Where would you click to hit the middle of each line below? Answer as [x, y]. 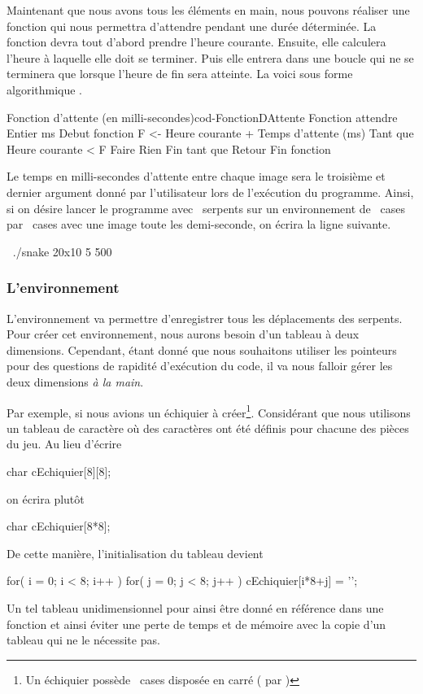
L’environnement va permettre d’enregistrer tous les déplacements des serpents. [205, 318]
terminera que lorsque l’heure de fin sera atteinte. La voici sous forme [180, 74]
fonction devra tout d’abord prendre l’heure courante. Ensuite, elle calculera [196, 42]
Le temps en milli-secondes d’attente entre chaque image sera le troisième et [196, 176]
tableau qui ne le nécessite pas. [83, 640]
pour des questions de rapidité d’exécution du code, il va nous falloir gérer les [200, 366]
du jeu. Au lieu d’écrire [64, 444]
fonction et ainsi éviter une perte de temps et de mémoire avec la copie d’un [196, 624]
